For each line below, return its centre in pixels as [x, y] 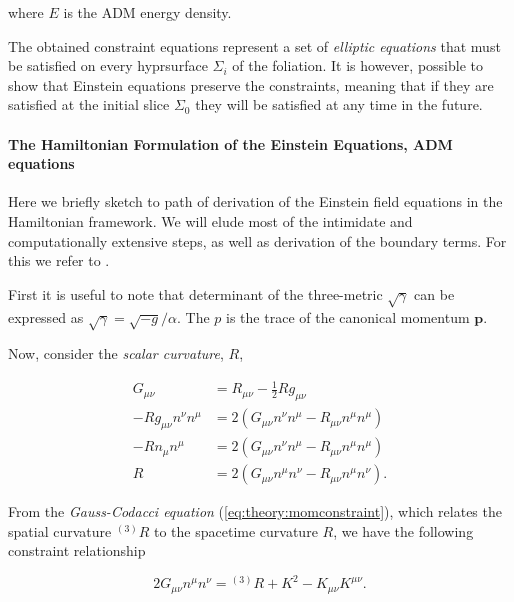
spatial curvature [60, 530]
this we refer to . [59, 260]
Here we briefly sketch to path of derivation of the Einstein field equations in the [255, 201]
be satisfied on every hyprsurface [108, 65]
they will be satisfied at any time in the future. [339, 104]
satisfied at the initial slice [89, 104]
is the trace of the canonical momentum [348, 316]
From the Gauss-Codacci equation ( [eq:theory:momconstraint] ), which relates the [255, 511]
